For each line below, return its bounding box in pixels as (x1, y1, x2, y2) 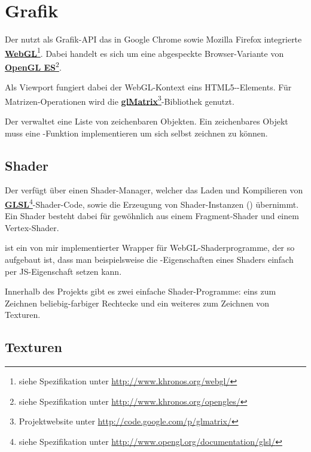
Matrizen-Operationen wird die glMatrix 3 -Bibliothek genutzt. (5, 93, 234, 107)
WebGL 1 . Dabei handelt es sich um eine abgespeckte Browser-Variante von (5, 45, 284, 59)
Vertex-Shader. (5, 221, 59, 233)
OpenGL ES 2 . (5, 59, 62, 73)
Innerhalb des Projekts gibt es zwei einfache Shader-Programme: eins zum (5, 285, 276, 298)
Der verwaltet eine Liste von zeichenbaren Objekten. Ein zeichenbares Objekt (5, 115, 288, 128)
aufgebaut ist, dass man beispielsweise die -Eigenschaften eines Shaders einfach (5, 253, 294, 266)
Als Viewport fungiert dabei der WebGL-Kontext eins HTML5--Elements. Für (5, 81, 292, 93)
